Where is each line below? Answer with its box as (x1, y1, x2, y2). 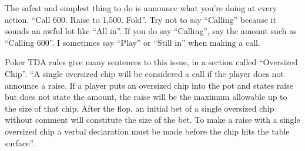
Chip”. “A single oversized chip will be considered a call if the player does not (5, 67, 284, 79)
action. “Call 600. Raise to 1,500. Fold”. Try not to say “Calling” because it (5, 13, 276, 25)
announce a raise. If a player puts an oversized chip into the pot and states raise (5, 79, 293, 91)
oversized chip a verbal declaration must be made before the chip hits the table (5, 125, 290, 137)
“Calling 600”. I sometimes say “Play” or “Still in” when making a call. (5, 36, 260, 48)
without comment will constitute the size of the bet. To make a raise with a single (5, 113, 300, 126)
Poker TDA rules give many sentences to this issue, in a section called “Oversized (5, 56, 298, 68)
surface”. (5, 136, 35, 149)
